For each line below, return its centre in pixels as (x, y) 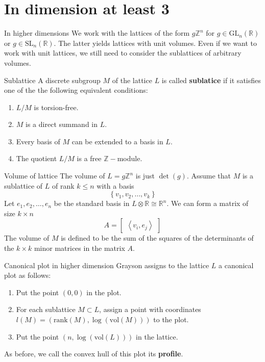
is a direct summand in (62, 124)
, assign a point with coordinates (150, 309)
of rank (63, 185)
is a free (89, 158)
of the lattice (132, 80)
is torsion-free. (56, 107)
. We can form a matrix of (208, 203)
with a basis (115, 185)
